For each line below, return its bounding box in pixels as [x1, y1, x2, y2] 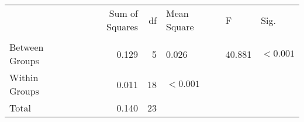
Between [9, 40, 44, 54]
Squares [106, 20, 138, 33]
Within [9, 71, 39, 84]
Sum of [109, 6, 138, 20]
